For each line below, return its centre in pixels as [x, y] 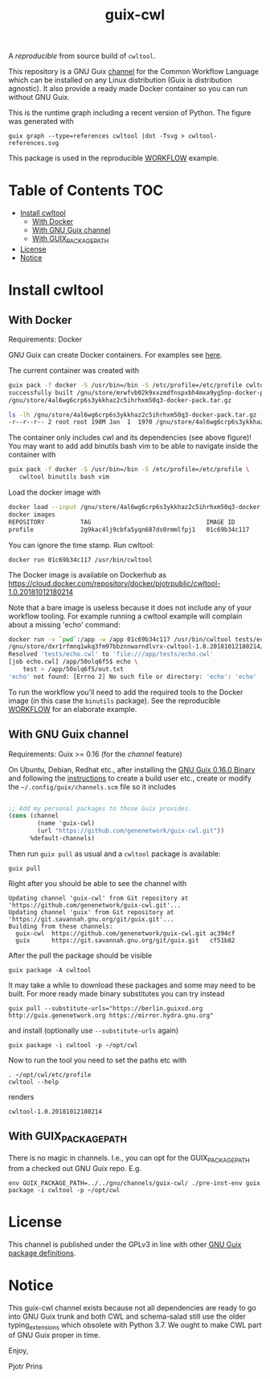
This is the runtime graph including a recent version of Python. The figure [130, 113]
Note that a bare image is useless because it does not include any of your [130, 607]
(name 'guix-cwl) [66, 823]
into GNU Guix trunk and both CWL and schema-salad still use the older [127, 1316]
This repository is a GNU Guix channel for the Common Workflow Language [134, 72]
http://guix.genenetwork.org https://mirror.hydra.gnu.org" [111, 1015]
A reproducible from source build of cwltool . [82, 56]
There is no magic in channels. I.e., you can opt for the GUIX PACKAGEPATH [129, 1159]
